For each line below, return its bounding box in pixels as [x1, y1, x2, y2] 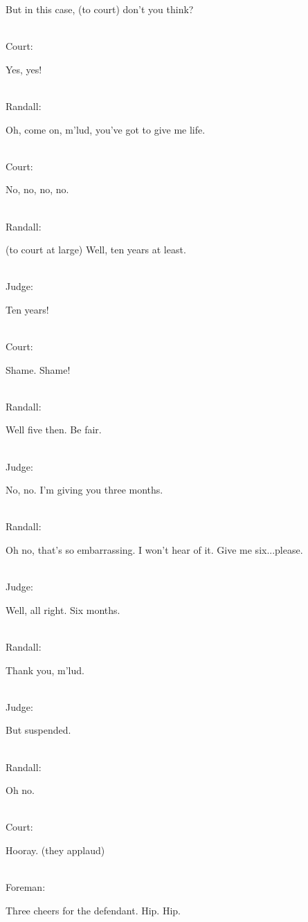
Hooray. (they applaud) [6, 842, 105, 857]
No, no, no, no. [6, 182, 69, 197]
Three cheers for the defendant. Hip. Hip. [6, 903, 181, 917]
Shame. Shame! [6, 362, 71, 377]
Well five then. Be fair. [6, 422, 102, 437]
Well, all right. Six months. [6, 602, 120, 617]
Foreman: [6, 880, 46, 894]
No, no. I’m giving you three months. [6, 482, 163, 497]
